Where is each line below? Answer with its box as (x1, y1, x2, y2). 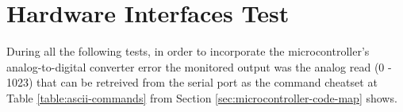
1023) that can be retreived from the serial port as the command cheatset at (6, 74, 378, 91)
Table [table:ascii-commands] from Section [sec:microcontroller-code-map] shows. (6, 89, 397, 106)
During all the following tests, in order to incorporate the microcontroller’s (6, 43, 370, 60)
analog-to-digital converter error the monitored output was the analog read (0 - (6, 58, 392, 75)
